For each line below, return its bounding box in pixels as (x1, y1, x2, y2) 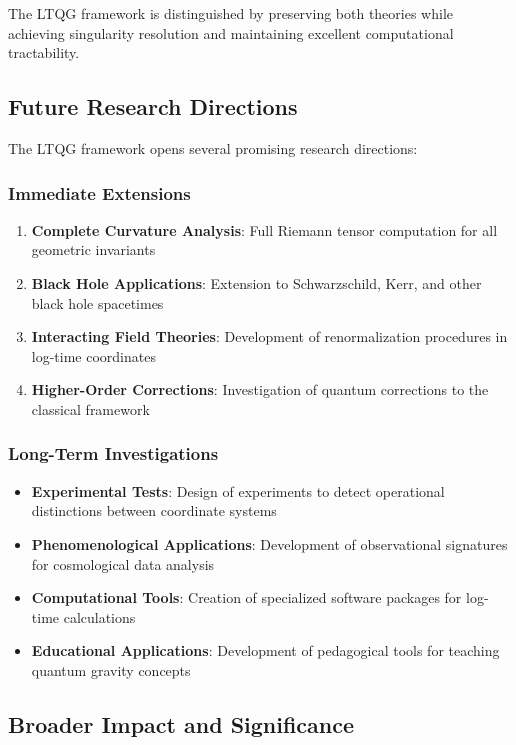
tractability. (8, 42, 80, 63)
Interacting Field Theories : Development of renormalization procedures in (31, 326, 508, 347)
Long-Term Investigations (8, 441, 219, 466)
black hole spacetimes (31, 292, 164, 313)
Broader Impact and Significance (8, 708, 355, 739)
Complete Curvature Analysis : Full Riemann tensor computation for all (31, 219, 498, 240)
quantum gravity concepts (31, 659, 191, 680)
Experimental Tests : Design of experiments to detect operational (31, 480, 445, 501)
